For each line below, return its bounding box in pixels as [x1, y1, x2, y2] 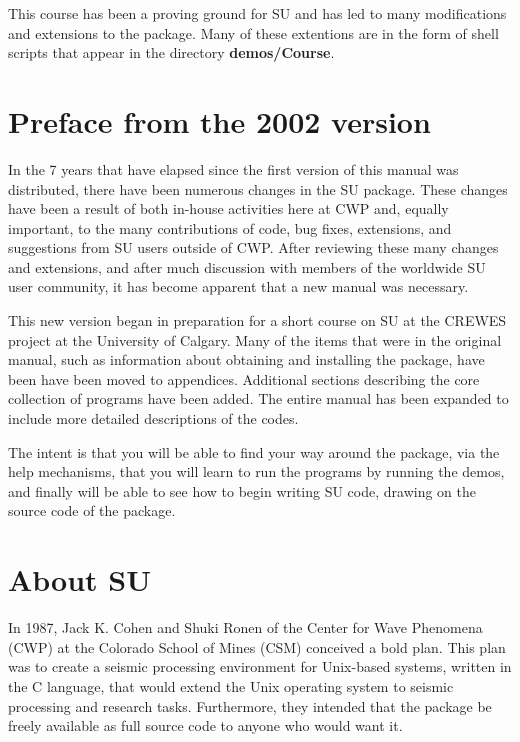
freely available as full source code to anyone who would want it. [8, 715, 403, 736]
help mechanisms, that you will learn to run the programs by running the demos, [8, 461, 505, 482]
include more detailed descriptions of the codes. [8, 408, 299, 429]
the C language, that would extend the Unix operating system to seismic [8, 675, 454, 696]
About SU [8, 559, 152, 600]
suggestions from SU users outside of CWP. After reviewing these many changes [8, 237, 499, 258]
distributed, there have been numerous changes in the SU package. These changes [8, 178, 508, 199]
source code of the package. [8, 500, 176, 521]
